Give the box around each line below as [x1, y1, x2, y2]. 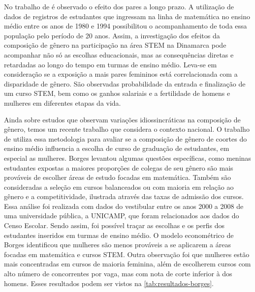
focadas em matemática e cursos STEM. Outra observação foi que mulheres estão [4, 249, 250, 259]
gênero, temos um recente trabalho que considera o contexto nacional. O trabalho [4, 124, 250, 134]
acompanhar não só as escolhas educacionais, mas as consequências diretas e [4, 49, 234, 59]
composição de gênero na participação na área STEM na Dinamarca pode [4, 40, 226, 50]
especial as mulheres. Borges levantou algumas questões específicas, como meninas [4, 152, 251, 163]
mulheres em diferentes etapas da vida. [4, 97, 121, 108]
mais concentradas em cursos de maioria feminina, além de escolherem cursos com [4, 259, 251, 269]
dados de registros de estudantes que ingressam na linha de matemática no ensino [4, 11, 251, 21]
